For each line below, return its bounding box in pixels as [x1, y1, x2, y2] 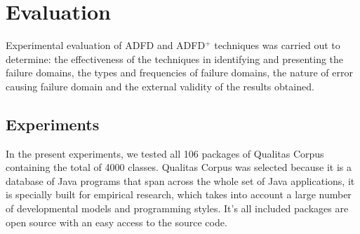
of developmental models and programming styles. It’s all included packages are [6, 201, 349, 216]
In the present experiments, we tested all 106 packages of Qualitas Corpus [6, 146, 324, 160]
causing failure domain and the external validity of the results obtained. [6, 78, 314, 93]
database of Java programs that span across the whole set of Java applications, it [6, 173, 355, 188]
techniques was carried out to [214, 38, 340, 53]
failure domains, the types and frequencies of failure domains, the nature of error [6, 65, 353, 80]
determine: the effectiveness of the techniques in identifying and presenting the [6, 51, 344, 66]
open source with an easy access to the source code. [6, 214, 227, 229]
